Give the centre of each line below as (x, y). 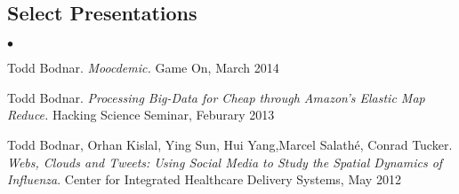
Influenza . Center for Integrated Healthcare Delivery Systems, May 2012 (204, 179)
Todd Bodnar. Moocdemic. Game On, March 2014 (143, 68)
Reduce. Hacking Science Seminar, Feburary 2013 (141, 115)
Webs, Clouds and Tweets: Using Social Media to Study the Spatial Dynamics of (225, 162)
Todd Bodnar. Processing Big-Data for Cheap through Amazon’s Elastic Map (216, 97)
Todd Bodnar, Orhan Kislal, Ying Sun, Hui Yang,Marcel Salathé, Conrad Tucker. (230, 144)
